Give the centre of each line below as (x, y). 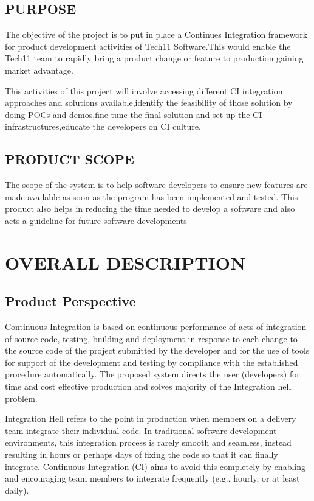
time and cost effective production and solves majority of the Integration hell (148, 386)
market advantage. (39, 70)
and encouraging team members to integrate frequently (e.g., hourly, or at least (152, 478)
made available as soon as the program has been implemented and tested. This (152, 196)
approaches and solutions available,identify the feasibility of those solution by (149, 103)
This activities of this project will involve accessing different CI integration (144, 90)
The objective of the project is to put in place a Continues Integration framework (156, 34)
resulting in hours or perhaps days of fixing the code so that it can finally (142, 454)
